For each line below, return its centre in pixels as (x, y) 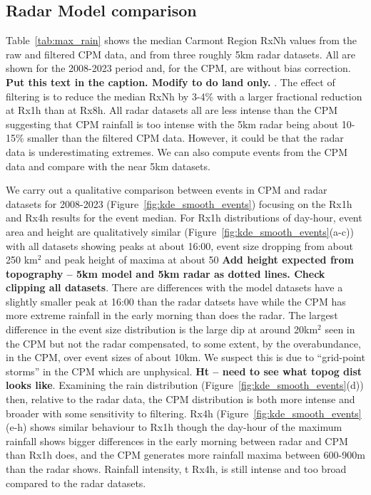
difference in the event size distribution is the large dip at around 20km (162, 329)
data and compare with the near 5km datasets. (108, 166)
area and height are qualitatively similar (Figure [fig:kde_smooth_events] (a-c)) (180, 231)
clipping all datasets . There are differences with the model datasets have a (174, 287)
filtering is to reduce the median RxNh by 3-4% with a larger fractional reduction (184, 96)
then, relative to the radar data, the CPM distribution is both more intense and (181, 399)
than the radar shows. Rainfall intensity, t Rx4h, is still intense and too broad (176, 469)
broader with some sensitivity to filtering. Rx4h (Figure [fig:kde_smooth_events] (184, 413)
